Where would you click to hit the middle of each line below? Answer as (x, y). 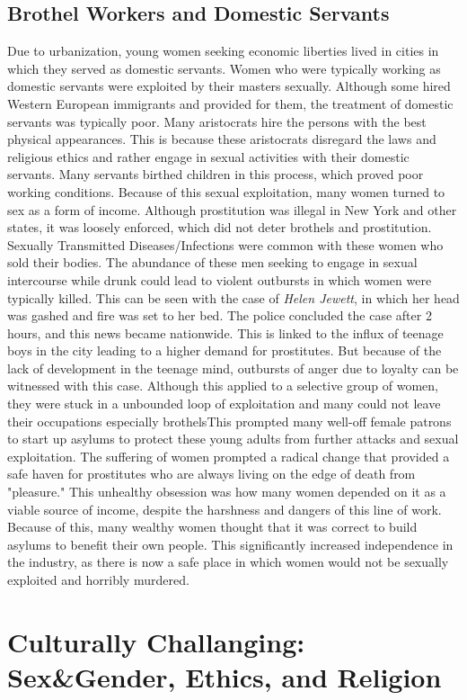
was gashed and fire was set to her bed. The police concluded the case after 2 (220, 315)
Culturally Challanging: (156, 641)
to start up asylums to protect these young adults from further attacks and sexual (233, 439)
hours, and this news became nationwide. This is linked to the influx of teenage (225, 332)
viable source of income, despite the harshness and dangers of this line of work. (225, 509)
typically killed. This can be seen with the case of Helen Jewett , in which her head (233, 297)
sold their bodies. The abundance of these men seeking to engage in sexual (212, 262)
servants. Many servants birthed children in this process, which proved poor (216, 174)
